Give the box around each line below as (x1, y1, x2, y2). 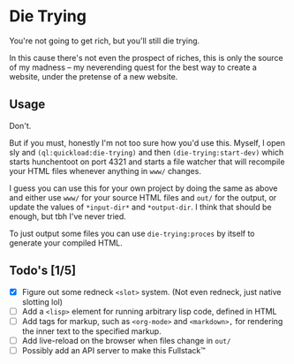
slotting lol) (21, 296, 64, 307)
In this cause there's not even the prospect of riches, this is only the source (9, 52, 284, 63)
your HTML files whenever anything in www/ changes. (9, 165, 201, 176)
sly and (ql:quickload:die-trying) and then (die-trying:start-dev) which (9, 147, 284, 157)
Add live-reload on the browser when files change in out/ (21, 335, 231, 345)
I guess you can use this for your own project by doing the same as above (9, 183, 278, 193)
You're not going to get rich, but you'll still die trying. (9, 35, 200, 46)
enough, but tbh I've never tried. (9, 210, 126, 222)
